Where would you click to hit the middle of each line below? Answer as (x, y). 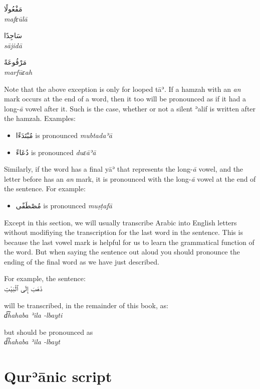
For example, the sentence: (45, 278)
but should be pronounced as (49, 332)
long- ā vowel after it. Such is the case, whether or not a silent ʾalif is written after (130, 108)
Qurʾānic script (58, 376)
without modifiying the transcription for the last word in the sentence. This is (123, 232)
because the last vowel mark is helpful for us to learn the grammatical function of (129, 242)
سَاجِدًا (13, 35)
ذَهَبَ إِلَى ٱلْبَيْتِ (23, 288)
